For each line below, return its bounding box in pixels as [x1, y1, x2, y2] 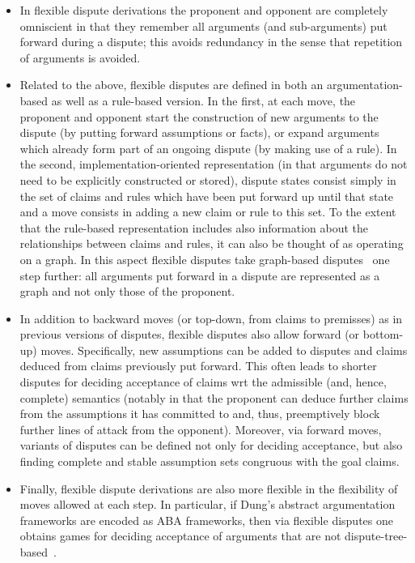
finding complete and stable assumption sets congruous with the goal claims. [19, 453, 400, 470]
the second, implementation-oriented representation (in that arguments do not [19, 156, 408, 173]
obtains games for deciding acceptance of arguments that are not [19, 527, 341, 544]
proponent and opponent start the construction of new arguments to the [19, 108, 379, 125]
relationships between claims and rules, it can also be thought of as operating [19, 235, 404, 252]
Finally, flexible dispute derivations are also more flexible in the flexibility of [19, 480, 398, 497]
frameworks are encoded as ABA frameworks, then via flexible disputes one [19, 511, 393, 528]
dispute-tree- [345, 527, 408, 544]
